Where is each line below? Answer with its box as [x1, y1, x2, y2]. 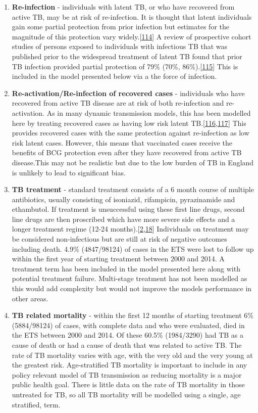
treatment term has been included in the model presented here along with [12, 263, 240, 273]
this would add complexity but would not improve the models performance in [12, 283, 252, 294]
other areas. [12, 293, 48, 303]
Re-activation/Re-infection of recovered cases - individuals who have [12, 87, 245, 98]
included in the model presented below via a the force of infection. [12, 71, 217, 81]
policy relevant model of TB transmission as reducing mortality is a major [12, 369, 242, 380]
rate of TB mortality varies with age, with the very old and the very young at [12, 349, 253, 360]
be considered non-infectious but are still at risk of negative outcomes [12, 234, 227, 244]
